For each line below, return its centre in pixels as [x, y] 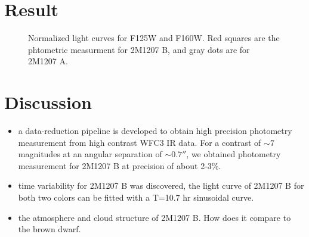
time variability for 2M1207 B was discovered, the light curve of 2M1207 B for [161, 185]
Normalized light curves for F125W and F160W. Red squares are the [154, 38]
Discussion [48, 102]
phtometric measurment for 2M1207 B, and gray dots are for [139, 49]
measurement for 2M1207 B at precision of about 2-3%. [120, 165]
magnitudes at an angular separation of [90, 154]
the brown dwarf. [50, 229]
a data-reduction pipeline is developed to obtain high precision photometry [155, 131]
